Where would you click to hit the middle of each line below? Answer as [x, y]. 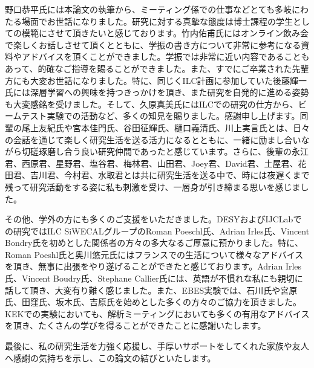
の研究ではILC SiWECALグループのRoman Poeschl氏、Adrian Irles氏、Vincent [157, 231]
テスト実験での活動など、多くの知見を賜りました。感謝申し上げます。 [161, 116]
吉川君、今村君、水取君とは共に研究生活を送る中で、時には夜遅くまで [170, 175]
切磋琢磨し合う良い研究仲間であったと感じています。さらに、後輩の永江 [165, 151]
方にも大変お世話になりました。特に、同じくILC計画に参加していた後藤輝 [152, 80]
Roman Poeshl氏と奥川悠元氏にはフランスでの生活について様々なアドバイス [154, 254]
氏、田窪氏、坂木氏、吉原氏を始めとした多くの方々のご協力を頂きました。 [153, 302]
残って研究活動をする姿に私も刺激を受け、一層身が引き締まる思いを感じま [153, 186]
